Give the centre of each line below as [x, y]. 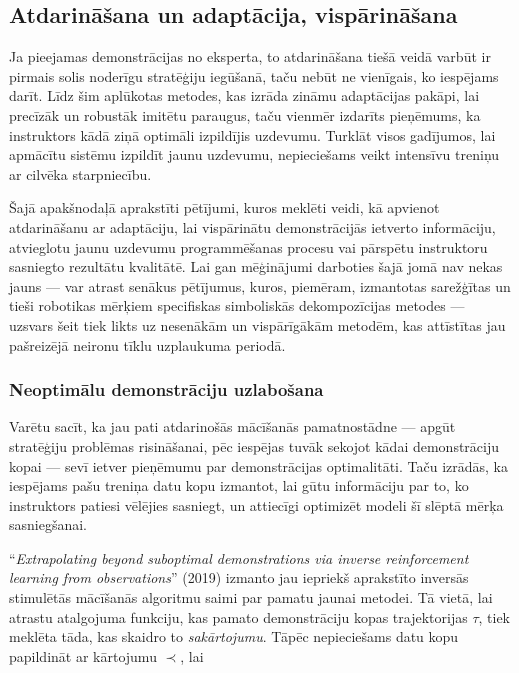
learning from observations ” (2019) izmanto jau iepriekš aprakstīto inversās [239, 577]
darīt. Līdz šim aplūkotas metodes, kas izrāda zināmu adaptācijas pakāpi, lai [244, 95]
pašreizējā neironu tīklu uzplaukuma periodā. [147, 344]
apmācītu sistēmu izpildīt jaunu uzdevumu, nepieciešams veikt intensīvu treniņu [254, 154]
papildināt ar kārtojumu [83, 655]
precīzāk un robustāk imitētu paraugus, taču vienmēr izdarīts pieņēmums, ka [245, 114]
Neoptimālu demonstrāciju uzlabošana [166, 389]
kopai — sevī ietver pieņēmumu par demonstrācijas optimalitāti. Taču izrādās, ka [259, 465]
